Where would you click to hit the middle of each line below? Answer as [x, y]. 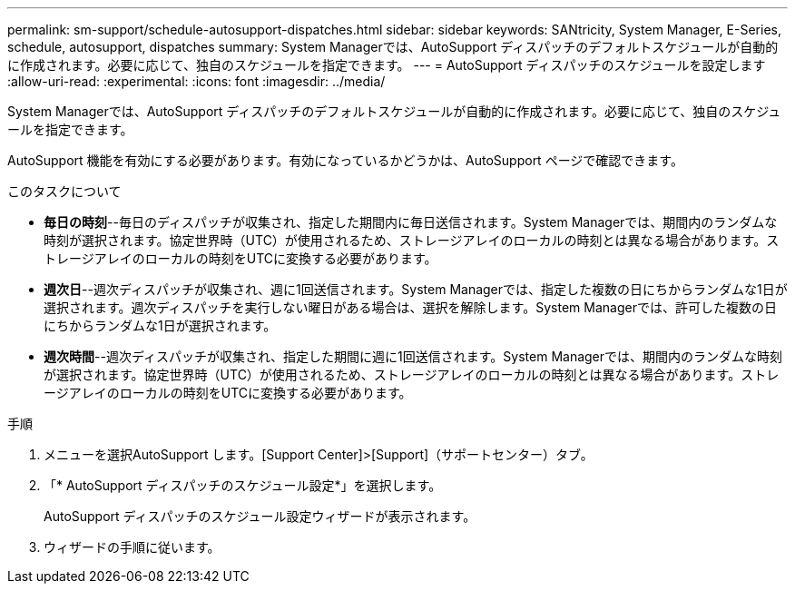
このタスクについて [64, 191]
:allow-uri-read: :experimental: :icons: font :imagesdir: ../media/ [196, 81]
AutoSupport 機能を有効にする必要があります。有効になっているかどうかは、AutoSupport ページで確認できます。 [345, 160]
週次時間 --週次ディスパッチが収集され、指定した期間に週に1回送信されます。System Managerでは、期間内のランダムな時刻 [413, 356]
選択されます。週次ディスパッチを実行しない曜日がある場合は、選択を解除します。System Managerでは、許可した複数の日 [410, 307]
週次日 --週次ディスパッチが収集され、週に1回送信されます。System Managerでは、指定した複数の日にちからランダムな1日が [416, 289]
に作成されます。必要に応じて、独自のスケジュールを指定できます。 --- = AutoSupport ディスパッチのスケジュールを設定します [387, 65]
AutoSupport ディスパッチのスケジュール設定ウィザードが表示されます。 [260, 516]
